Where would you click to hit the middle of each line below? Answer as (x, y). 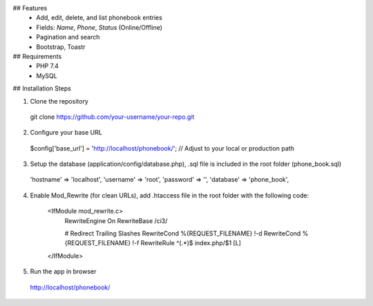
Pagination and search (68, 37)
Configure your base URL (66, 133)
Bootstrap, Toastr (61, 47)
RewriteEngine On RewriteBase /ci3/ (116, 220)
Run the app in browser (63, 271)
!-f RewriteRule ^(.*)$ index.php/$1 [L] (187, 243)
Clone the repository (59, 101)
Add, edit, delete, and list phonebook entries (99, 18)
